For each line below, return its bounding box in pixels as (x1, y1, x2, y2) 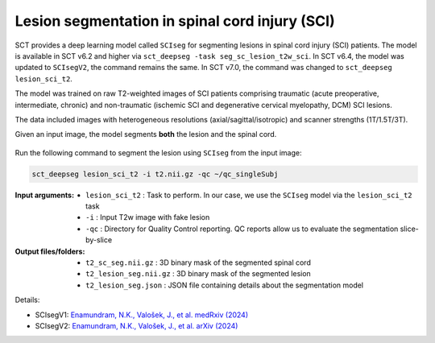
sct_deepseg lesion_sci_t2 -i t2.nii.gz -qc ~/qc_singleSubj (31, 169, 279, 179)
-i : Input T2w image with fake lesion (85, 213, 210, 222)
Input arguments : (14, 190, 75, 200)
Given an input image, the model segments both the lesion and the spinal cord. (14, 130, 277, 139)
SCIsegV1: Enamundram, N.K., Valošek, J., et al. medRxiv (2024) (35, 310, 249, 320)
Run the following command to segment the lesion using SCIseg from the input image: (14, 147, 302, 157)
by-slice (85, 235, 113, 245)
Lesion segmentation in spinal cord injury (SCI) (14, 12, 335, 30)
